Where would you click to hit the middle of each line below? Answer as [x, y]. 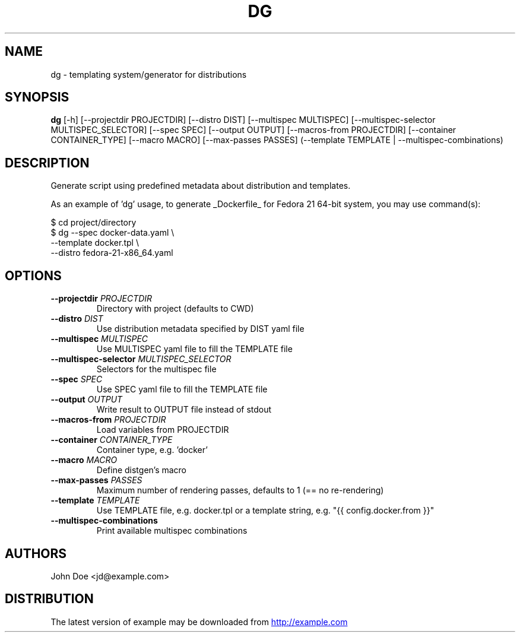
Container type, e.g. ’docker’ [152, 450]
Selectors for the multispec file [156, 369]
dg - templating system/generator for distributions [149, 74]
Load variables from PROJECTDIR [163, 430]
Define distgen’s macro [142, 470]
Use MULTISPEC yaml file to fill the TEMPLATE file [194, 349]
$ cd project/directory [93, 223]
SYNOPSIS [37, 97]
